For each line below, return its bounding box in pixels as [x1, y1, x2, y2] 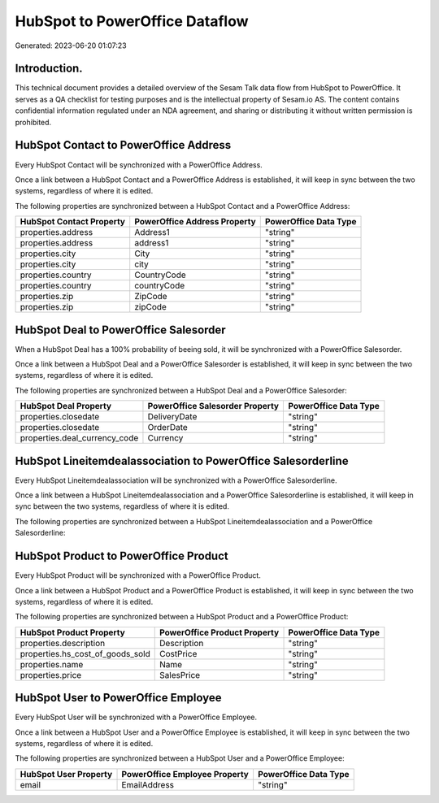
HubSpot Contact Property [20, 216, 126, 228]
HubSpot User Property [20, 768, 113, 779]
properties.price [20, 669, 82, 680]
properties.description [20, 637, 106, 649]
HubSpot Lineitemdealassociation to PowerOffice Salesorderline [15, 454, 349, 467]
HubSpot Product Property [20, 627, 125, 638]
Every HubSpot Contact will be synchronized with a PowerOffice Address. [15, 159, 263, 170]
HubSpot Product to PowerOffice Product [15, 549, 228, 563]
